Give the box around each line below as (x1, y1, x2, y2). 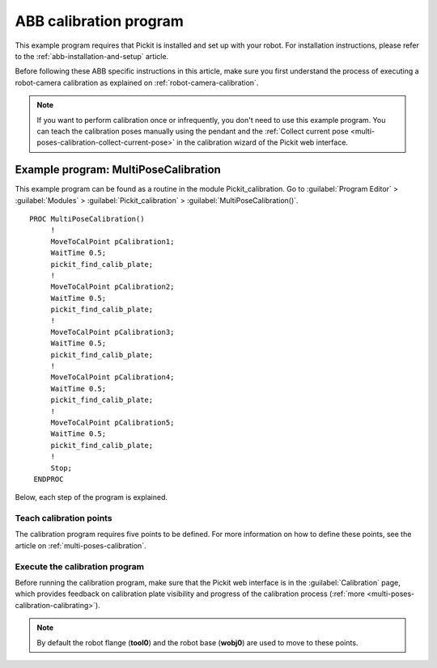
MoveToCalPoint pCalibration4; (50, 373, 175, 382)
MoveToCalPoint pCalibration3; (50, 328, 175, 336)
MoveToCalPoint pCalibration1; (50, 237, 175, 246)
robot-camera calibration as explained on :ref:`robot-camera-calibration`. (15, 78, 259, 87)
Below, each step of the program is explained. (15, 493, 168, 502)
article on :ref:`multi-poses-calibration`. (15, 540, 146, 550)
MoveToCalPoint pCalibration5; (50, 418, 175, 427)
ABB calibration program (15, 12, 184, 30)
